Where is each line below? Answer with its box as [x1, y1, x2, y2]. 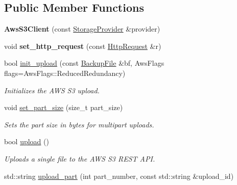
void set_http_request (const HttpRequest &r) [4, 40, 161, 51]
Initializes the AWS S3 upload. [4, 85, 100, 95]
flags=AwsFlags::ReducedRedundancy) [4, 67, 126, 78]
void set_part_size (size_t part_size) [4, 102, 123, 113]
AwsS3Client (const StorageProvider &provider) [4, 23, 160, 34]
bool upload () [4, 136, 49, 147]
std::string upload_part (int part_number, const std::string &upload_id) [4, 170, 234, 181]
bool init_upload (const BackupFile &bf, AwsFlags [4, 58, 164, 68]
